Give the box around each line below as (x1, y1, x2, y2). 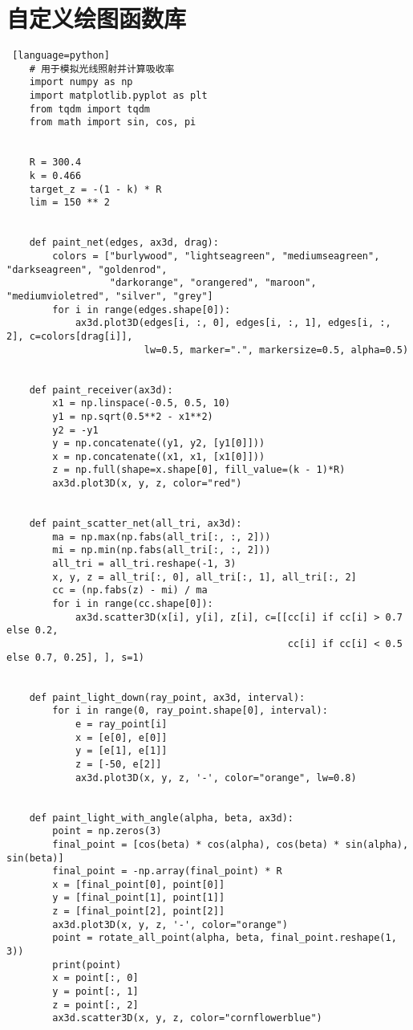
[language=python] (12, 50, 110, 62)
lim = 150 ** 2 (29, 197, 110, 209)
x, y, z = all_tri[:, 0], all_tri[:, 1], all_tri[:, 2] (52, 571, 357, 583)
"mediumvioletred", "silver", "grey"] (6, 290, 213, 302)
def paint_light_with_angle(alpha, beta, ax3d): (29, 812, 294, 824)
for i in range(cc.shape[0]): (52, 598, 213, 610)
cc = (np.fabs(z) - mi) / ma (52, 584, 208, 596)
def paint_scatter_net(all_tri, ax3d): (29, 518, 242, 530)
